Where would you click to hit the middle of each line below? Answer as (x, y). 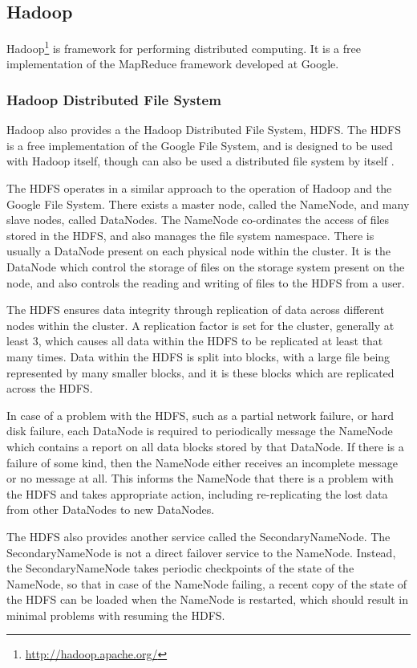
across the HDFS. (50, 388)
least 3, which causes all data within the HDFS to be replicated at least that (195, 341)
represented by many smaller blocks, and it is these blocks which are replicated (200, 372)
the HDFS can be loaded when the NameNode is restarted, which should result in (207, 599)
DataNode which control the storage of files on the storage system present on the (206, 267)
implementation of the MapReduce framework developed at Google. (173, 64)
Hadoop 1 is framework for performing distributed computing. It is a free (184, 47)
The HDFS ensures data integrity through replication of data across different (196, 310)
